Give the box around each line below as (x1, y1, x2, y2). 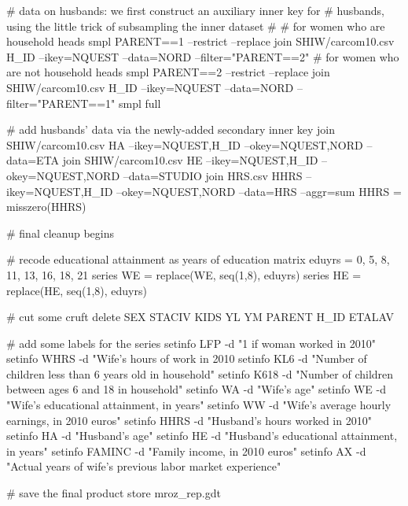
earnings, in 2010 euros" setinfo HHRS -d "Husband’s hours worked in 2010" (6, 412, 372, 428)
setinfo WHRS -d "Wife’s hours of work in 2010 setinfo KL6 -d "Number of (6, 350, 367, 367)
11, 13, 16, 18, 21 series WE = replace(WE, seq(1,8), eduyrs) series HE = (6, 266, 362, 283)
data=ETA (6, 152, 60, 168)
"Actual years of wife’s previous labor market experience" (6, 458, 281, 475)
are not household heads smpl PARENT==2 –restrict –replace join (6, 64, 330, 80)
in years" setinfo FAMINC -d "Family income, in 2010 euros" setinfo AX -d (6, 442, 366, 459)
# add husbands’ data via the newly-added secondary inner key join (6, 121, 336, 138)
